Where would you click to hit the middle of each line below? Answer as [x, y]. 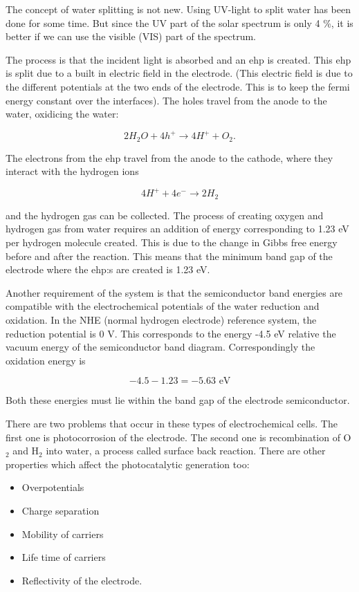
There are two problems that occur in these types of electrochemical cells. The [172, 423]
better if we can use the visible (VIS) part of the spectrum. [131, 36]
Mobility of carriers [63, 534]
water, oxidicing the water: [62, 114]
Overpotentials [53, 487]
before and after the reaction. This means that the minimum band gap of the [169, 256]
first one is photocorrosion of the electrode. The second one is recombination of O [178, 437]
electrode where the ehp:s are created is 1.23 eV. [108, 269]
